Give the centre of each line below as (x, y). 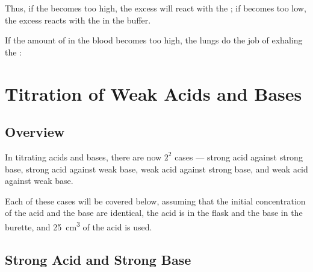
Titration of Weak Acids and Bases (153, 93)
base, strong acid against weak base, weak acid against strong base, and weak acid (156, 169)
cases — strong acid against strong (239, 157)
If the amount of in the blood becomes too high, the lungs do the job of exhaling (154, 40)
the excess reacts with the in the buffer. (78, 20)
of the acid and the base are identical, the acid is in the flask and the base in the (154, 213)
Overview (35, 132)
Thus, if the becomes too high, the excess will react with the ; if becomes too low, (156, 8)
